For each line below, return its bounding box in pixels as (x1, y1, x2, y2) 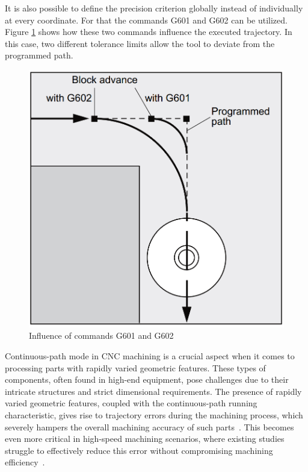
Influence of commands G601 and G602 (29, 329, 174, 342)
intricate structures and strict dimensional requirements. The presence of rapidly (5, 385, 302, 397)
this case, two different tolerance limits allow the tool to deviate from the (5, 37, 275, 49)
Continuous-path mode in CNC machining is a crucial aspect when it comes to (5, 350, 295, 362)
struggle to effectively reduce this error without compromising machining (5, 444, 273, 456)
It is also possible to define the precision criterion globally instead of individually (5, 2, 303, 14)
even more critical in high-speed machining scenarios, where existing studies (5, 432, 285, 445)
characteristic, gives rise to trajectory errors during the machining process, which (5, 408, 303, 421)
